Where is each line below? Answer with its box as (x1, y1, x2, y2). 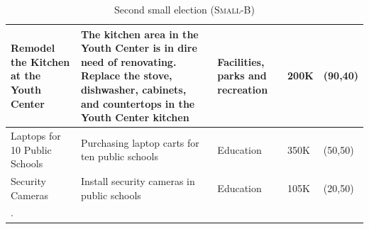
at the (11, 68, 41, 83)
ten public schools (80, 149, 158, 164)
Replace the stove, (80, 68, 172, 83)
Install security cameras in (80, 174, 195, 189)
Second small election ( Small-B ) (114, 2, 255, 16)
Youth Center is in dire (80, 40, 197, 55)
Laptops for (11, 128, 61, 143)
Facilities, (217, 54, 265, 69)
